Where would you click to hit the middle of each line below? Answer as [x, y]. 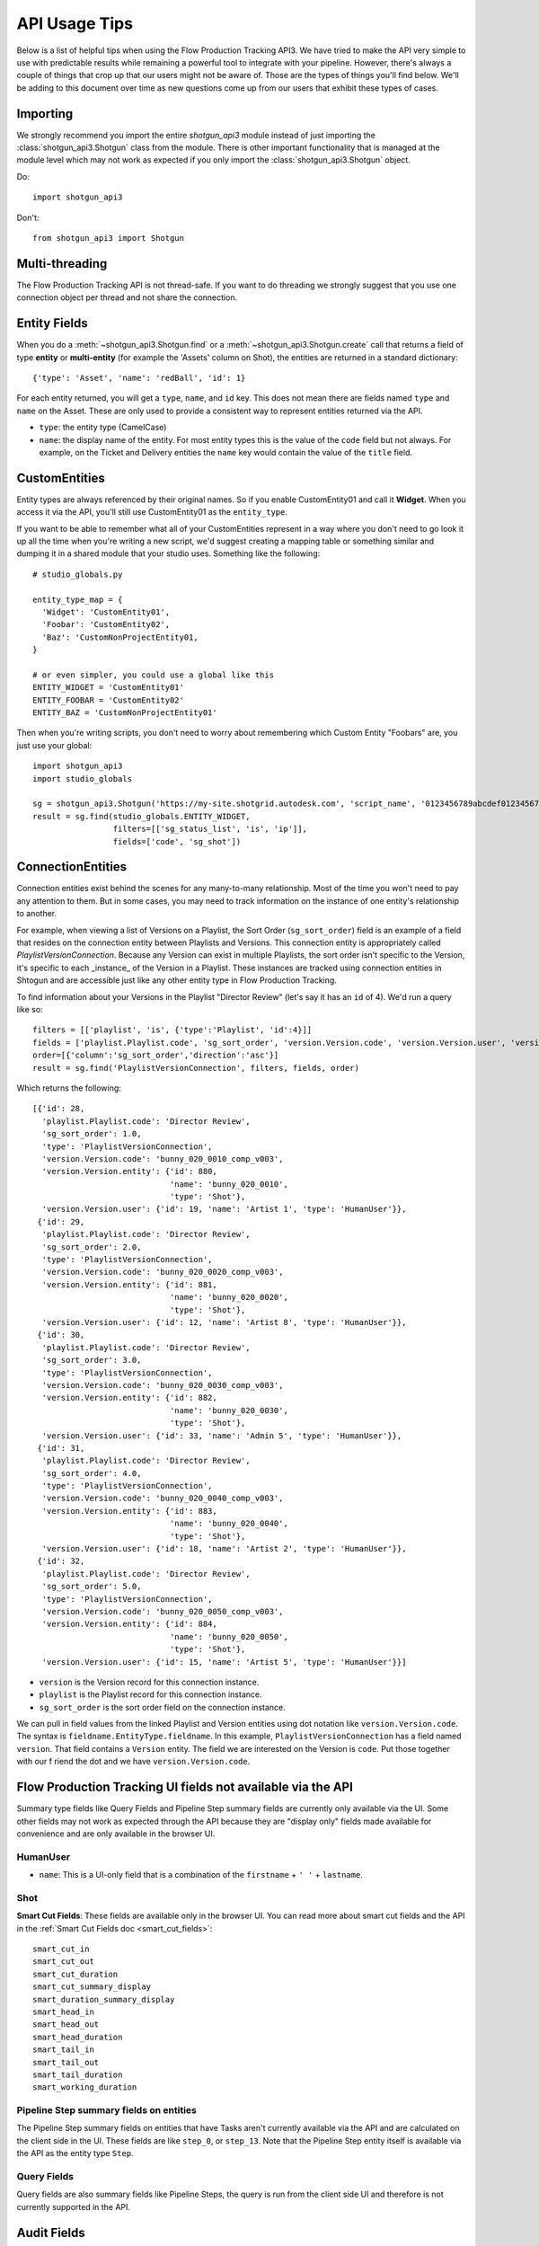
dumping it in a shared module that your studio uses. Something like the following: [168, 553]
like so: [30, 1009]
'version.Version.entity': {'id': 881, [129, 1284]
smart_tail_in [63, 2050]
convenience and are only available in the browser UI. [116, 1834]
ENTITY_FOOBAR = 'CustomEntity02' [108, 700]
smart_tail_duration [78, 2074]
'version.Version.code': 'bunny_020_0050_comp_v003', [163, 1611]
